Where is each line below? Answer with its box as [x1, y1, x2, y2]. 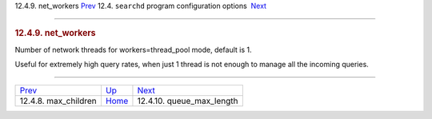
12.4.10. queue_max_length [137, 96, 238, 107]
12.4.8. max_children [19, 96, 98, 107]
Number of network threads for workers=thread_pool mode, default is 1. [14, 45, 252, 54]
